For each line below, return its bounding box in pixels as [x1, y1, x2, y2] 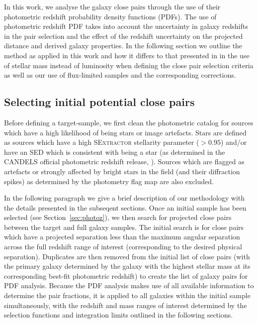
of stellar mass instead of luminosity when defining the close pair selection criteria [4, 60, 254, 70]
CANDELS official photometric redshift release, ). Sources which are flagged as [4, 156, 245, 167]
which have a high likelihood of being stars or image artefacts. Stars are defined [4, 127, 247, 137]
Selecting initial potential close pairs [4, 94, 195, 109]
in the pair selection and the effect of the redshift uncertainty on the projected [4, 30, 243, 41]
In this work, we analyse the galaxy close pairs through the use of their [4, 1, 221, 11]
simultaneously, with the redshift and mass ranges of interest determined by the [4, 300, 247, 310]
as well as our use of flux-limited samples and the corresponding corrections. [4, 70, 236, 80]
